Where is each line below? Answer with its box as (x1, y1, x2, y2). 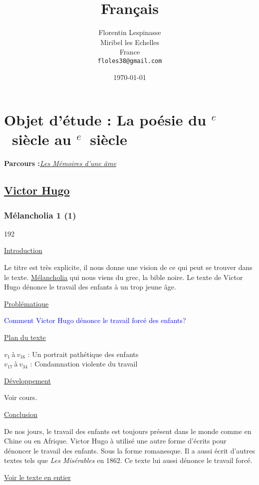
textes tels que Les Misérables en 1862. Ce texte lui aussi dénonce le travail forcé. (4, 455, 253, 465)
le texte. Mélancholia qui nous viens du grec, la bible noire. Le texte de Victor (4, 271, 243, 282)
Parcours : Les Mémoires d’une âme (4, 158, 116, 168)
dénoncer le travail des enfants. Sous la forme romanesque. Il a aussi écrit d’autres (4, 445, 255, 455)
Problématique (4, 298, 49, 308)
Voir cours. (4, 392, 37, 402)
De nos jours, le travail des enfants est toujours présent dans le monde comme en (4, 425, 252, 436)
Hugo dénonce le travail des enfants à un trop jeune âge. (4, 281, 176, 292)
